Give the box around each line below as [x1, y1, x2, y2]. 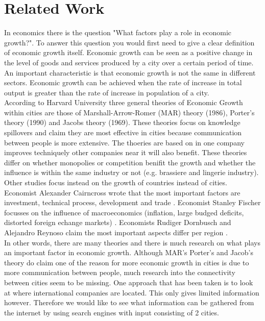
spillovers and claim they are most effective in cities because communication [4, 127, 242, 138]
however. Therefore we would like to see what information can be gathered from [4, 297, 254, 308]
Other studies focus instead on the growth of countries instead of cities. [4, 177, 227, 188]
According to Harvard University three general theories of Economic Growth [4, 97, 243, 108]
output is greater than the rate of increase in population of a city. [4, 87, 209, 97]
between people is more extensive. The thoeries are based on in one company [4, 137, 245, 147]
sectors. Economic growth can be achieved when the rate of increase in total [4, 77, 242, 88]
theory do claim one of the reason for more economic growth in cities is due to [4, 257, 249, 267]
